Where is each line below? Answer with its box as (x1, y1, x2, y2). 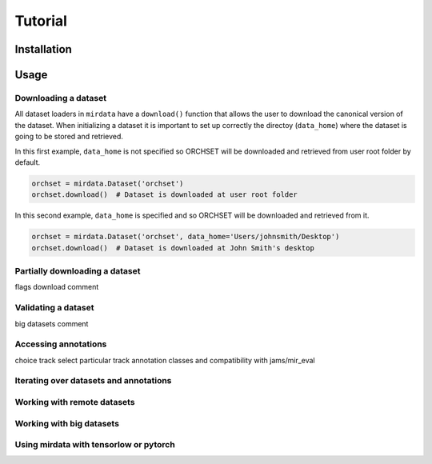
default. (14, 157, 41, 167)
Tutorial (14, 12, 68, 30)
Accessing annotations (14, 338, 107, 350)
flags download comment (14, 282, 99, 292)
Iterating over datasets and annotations (14, 375, 172, 386)
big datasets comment (14, 318, 89, 328)
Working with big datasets (14, 418, 120, 429)
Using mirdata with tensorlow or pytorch (14, 439, 175, 450)
